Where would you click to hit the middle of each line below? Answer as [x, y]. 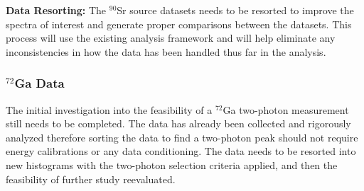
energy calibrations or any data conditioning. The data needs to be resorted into [181, 151]
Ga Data [39, 83]
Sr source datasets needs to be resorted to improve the [235, 10]
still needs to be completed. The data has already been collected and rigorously [178, 123]
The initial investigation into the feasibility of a [109, 109]
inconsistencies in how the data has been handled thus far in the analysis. [166, 51]
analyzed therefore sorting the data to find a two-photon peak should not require [182, 137]
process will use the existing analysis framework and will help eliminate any [171, 38]
